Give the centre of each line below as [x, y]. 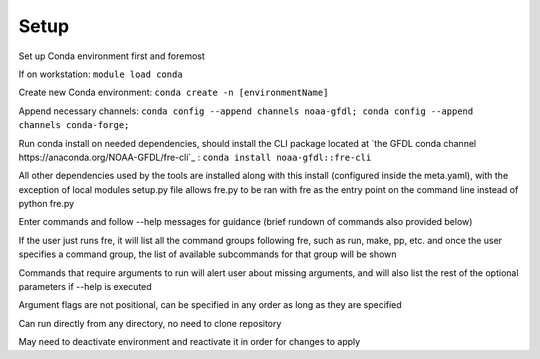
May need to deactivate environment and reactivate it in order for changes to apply [189, 342]
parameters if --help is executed [85, 287]
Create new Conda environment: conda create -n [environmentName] [173, 92]
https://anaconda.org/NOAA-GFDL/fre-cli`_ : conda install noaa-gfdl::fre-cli [195, 157]
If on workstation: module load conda [101, 74]
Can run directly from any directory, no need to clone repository [150, 323]
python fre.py [46, 204]
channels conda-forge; [74, 125]
